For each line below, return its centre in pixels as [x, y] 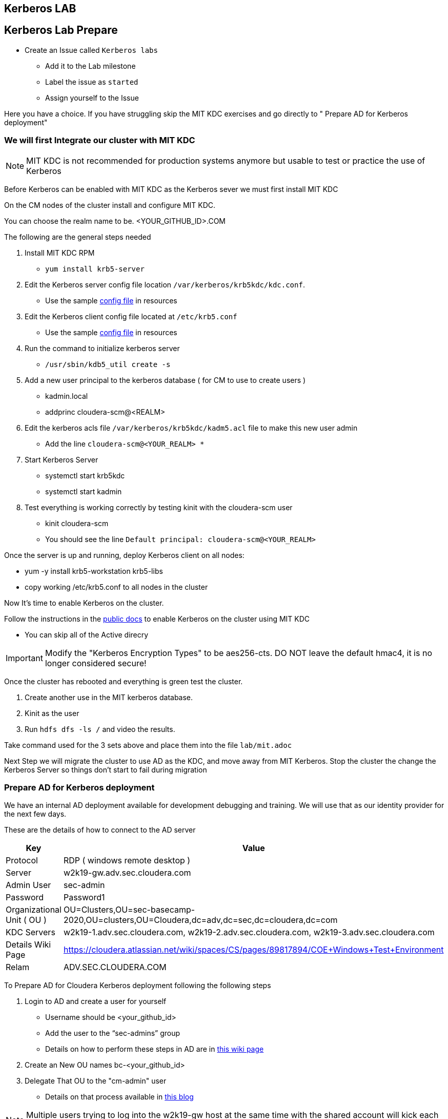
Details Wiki [28, 945]
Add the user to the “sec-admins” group [113, 1033]
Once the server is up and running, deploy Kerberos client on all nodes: [124, 555]
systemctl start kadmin [84, 491]
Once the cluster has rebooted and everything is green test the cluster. [124, 681]
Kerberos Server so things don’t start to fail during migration [106, 769]
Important [24, 658]
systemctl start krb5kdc [85, 475]
